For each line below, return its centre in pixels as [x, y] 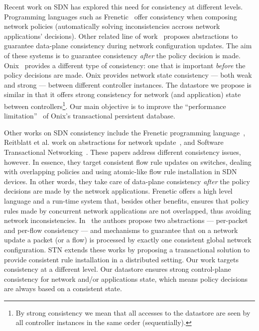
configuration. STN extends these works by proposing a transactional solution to [127, 249]
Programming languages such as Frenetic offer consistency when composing [121, 16]
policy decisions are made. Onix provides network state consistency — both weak [128, 75]
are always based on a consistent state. [63, 288]
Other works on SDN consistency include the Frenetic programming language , [125, 132]
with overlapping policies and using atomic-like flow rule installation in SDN [121, 171]
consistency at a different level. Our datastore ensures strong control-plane [118, 269]
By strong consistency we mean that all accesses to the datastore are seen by [133, 312]
